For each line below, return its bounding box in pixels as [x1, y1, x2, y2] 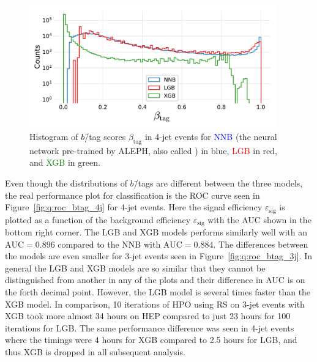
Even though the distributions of [5, 176, 127, 189]
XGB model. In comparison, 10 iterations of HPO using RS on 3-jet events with [5, 297, 305, 310]
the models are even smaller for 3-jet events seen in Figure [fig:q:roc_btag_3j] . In [5, 249, 312, 262]
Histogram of [29, 130, 78, 142]
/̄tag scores [84, 130, 126, 142]
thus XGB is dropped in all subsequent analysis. [5, 345, 185, 358]
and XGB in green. [29, 156, 100, 169]
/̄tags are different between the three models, [133, 176, 303, 189]
